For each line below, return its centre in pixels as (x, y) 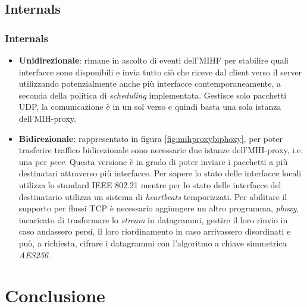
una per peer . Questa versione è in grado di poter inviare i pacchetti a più (153, 161)
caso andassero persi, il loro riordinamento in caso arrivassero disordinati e (155, 231)
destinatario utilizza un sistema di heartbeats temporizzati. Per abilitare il (153, 196)
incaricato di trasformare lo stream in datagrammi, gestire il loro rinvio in (153, 219)
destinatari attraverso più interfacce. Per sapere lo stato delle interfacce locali (160, 173)
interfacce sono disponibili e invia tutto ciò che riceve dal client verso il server (160, 72)
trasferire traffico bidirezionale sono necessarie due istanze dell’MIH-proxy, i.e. (161, 150)
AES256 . (35, 254)
